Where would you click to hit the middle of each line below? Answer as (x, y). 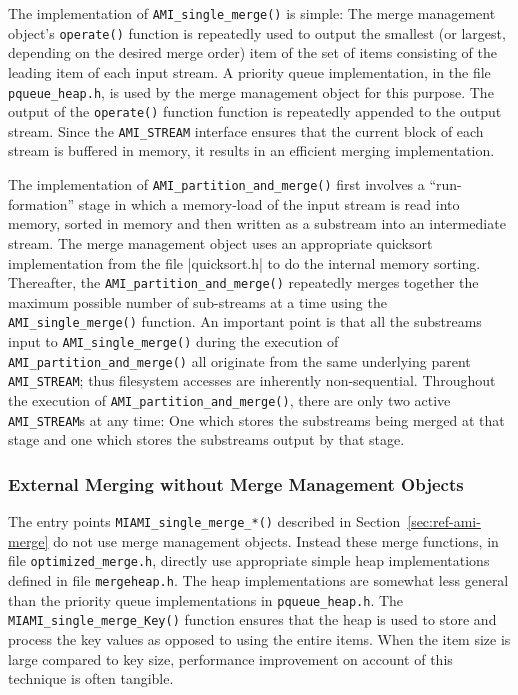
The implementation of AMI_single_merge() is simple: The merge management (252, 13)
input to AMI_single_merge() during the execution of (173, 341)
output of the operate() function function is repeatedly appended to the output (255, 111)
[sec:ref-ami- (444, 521)
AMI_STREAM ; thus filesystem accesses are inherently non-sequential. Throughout (252, 380)
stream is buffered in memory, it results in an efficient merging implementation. (251, 150)
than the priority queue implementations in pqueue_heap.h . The (206, 599)
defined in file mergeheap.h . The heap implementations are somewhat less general (258, 580)
